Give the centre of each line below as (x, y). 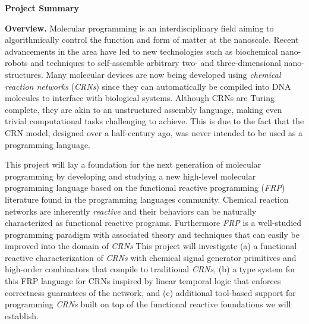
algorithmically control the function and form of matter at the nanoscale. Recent (152, 40)
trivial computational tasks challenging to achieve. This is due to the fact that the (154, 121)
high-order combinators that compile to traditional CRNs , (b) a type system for (150, 269)
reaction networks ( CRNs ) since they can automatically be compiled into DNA (148, 86)
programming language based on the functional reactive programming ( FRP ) (145, 188)
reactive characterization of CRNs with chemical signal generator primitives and (151, 257)
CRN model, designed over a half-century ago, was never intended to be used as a (154, 132)
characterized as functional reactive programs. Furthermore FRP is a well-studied (153, 223)
